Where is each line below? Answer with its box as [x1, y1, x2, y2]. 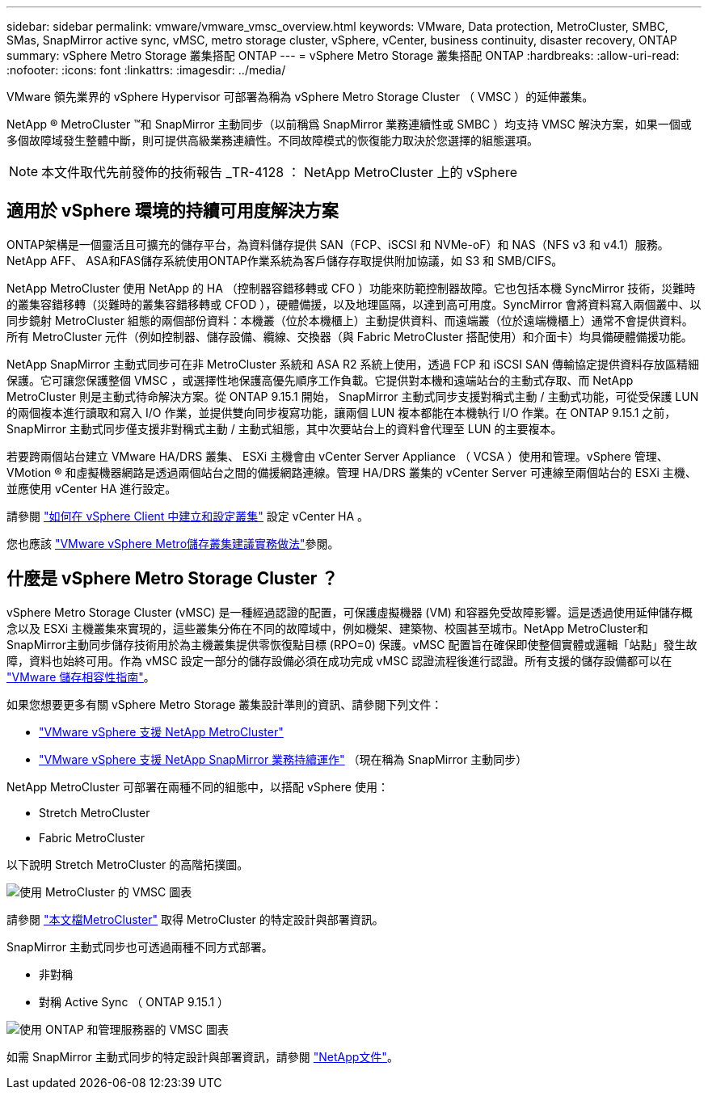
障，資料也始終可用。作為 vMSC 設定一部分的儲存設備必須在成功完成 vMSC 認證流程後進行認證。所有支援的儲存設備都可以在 [6, 653, 672, 668]
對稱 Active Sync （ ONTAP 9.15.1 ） [39, 994, 230, 1009]
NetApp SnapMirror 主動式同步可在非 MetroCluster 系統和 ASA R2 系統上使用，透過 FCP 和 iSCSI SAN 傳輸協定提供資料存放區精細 [6, 356, 700, 371]
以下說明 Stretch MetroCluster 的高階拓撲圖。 [6, 857, 249, 871]
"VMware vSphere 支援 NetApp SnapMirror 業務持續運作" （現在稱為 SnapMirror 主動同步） [39, 752, 528, 766]
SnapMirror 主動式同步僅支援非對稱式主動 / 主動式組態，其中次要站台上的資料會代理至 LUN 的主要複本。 [6, 421, 563, 436]
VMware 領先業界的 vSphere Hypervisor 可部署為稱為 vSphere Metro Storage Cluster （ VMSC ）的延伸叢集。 [6, 90, 594, 103]
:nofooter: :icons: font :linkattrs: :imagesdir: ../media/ [6, 63, 286, 77]
